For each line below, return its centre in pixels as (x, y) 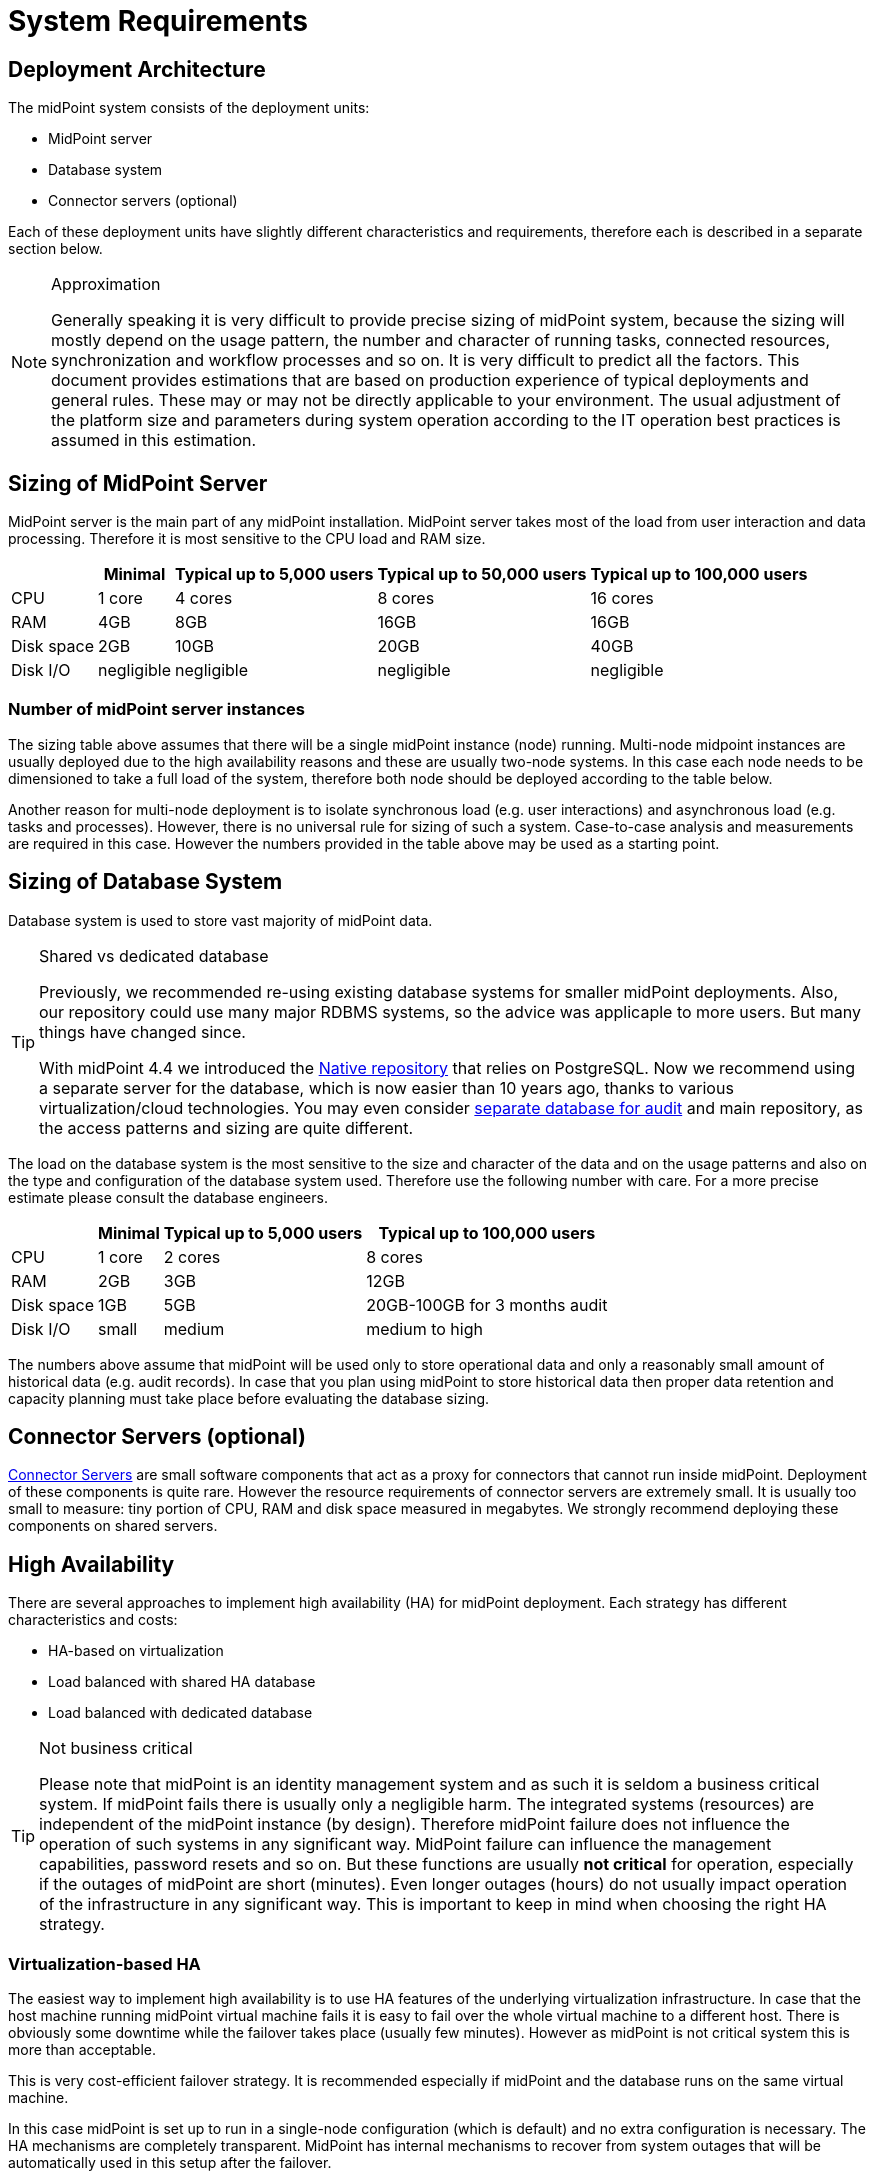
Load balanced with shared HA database (182, 1682)
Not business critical (116, 1748)
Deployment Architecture (137, 69)
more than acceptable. (82, 2050)
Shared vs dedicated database (154, 955)
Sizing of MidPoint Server (138, 483)
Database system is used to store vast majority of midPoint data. (220, 920)
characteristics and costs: (93, 1620)
